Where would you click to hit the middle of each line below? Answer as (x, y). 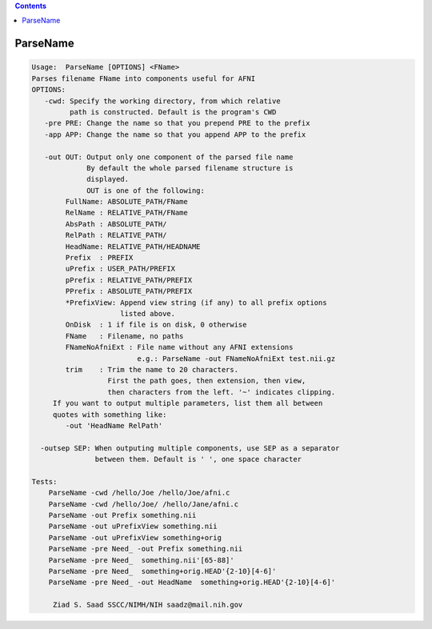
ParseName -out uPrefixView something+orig (135, 537)
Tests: (44, 481)
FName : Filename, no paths (124, 336)
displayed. (108, 179)
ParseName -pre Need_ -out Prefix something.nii (146, 549)
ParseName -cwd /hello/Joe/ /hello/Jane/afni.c (144, 504)
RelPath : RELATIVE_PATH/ (116, 235)
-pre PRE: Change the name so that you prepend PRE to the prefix (177, 123)
